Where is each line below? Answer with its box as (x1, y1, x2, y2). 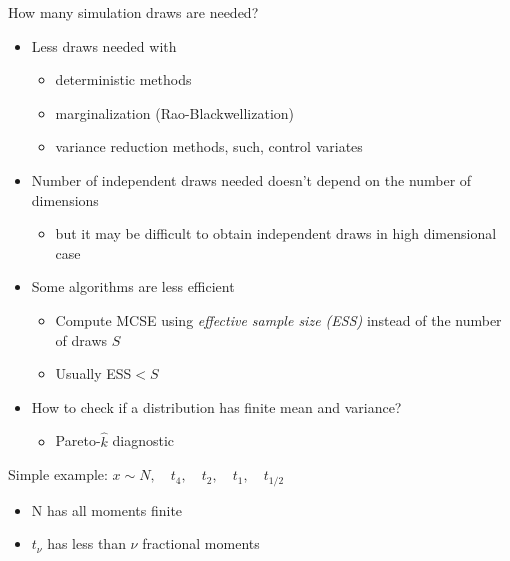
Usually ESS (55, 363, 132, 384)
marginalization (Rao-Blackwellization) (55, 102, 295, 123)
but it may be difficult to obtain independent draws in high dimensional (55, 223, 497, 244)
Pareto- (55, 430, 101, 451)
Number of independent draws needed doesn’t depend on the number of (31, 169, 472, 190)
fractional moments (142, 533, 260, 554)
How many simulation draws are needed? (8, 2, 259, 22)
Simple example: (8, 464, 108, 485)
